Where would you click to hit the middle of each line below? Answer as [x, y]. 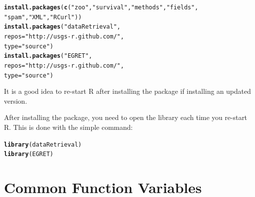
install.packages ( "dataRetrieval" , [62, 27]
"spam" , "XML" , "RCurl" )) [43, 17]
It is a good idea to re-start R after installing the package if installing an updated [127, 91]
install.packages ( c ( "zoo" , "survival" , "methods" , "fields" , [101, 7]
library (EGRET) [29, 154]
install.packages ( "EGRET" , [48, 56]
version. [16, 100]
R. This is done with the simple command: [68, 127]
